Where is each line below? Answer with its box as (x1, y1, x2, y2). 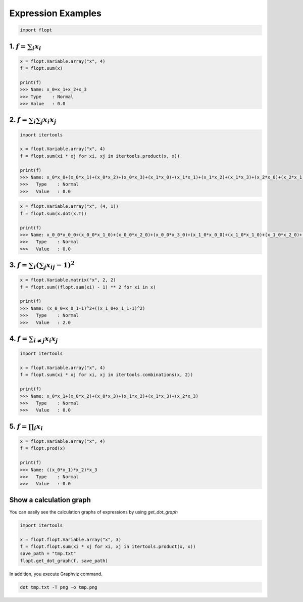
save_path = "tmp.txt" (20, 551, 76, 557)
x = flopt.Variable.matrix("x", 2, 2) (20, 277, 116, 283)
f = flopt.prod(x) (20, 445, 66, 451)
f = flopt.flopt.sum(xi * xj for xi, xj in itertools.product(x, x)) (20, 543, 196, 549)
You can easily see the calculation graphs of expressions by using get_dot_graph (9, 508, 178, 515)
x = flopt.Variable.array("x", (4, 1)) (20, 204, 119, 209)
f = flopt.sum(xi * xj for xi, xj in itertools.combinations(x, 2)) (20, 372, 193, 378)
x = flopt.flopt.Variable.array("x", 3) (20, 536, 121, 542)
